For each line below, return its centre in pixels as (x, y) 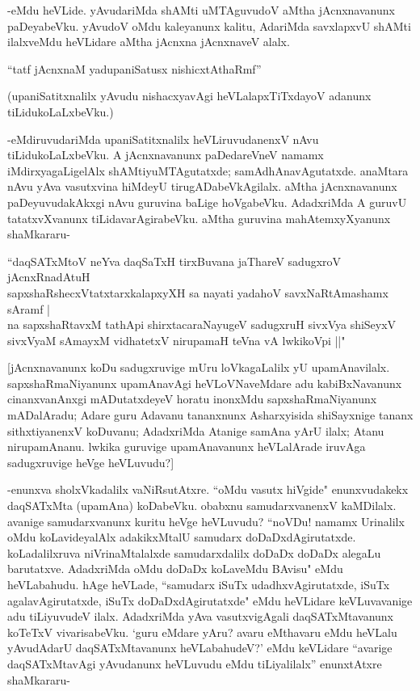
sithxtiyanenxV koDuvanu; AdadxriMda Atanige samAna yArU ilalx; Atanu (196, 430)
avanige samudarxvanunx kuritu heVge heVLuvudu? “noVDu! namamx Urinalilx (206, 521)
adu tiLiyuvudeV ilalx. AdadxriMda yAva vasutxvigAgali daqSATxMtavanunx (200, 616)
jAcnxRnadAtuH (49, 277)
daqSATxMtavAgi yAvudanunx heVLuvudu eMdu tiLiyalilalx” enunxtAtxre (195, 663)
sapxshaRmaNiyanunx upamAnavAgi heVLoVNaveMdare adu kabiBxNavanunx (205, 383)
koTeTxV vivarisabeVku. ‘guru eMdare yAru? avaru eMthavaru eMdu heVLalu (202, 632)
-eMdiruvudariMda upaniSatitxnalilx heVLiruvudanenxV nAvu (163, 139)
